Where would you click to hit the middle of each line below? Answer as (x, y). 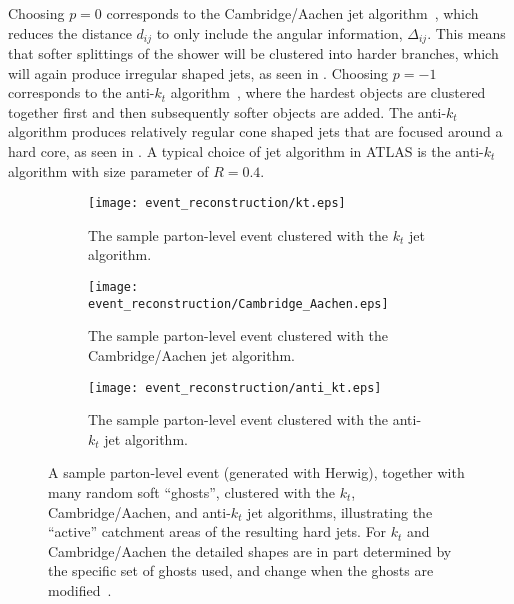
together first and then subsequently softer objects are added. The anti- (227, 111)
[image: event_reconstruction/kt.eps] (217, 203)
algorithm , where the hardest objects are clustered (328, 92)
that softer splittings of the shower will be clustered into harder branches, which (253, 53)
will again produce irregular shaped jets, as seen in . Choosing (198, 72)
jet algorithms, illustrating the (340, 511)
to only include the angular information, (279, 32)
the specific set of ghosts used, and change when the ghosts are (241, 570)
